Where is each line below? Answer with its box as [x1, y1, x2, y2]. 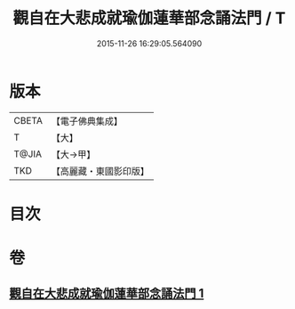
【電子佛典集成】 [51, 115, 123, 127]
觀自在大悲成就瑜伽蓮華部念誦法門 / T [12, 8, 286, 28]
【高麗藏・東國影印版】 [51, 165, 149, 177]
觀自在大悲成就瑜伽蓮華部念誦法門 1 [9, 286, 204, 301]
